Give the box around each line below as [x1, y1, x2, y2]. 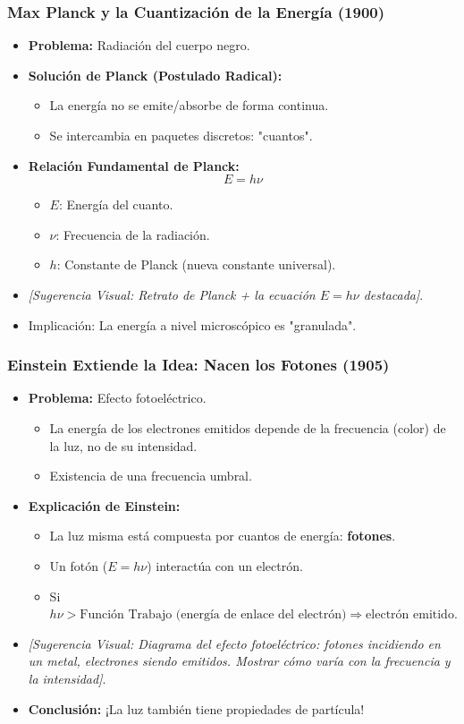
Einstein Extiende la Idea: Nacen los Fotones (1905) [7, 353, 390, 376]
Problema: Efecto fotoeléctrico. [28, 388, 207, 407]
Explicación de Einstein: [28, 496, 181, 515]
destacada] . [363, 285, 424, 303]
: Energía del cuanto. [58, 195, 173, 214]
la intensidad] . [28, 669, 106, 687]
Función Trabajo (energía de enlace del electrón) [80, 609, 347, 622]
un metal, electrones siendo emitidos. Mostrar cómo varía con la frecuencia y [28, 652, 451, 670]
